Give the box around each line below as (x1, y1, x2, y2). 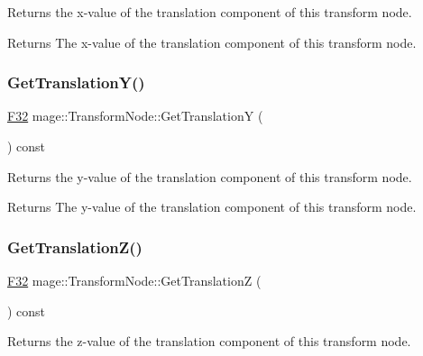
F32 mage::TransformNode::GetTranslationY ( (7, 106, 263, 125)
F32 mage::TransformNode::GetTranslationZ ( (7, 271, 262, 289)
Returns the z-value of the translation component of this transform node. (7, 332, 411, 351)
